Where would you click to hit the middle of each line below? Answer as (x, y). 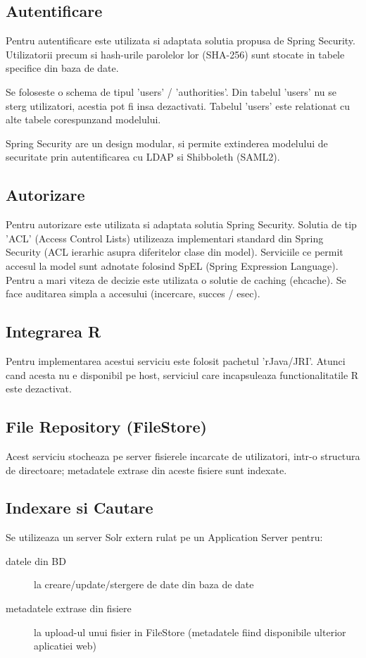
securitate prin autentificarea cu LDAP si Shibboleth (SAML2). (143, 157)
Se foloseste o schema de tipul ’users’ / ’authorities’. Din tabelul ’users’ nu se (171, 91)
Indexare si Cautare (80, 508)
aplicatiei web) (65, 646)
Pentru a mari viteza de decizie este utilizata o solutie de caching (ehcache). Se (176, 279)
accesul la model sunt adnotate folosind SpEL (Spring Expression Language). (172, 265)
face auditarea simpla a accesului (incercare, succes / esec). (133, 293)
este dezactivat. (39, 389)
